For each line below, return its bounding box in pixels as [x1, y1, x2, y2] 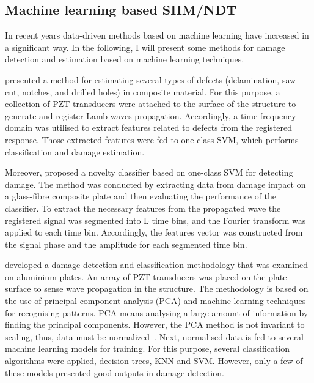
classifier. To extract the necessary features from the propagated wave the [5, 201, 281, 214]
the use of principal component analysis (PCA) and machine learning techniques [5, 294, 306, 307]
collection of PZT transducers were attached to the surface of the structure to [5, 97, 296, 110]
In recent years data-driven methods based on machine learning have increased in [5, 29, 309, 42]
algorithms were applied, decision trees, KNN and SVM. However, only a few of [5, 354, 303, 367]
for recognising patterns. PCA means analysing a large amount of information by [5, 306, 309, 319]
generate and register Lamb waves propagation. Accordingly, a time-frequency [5, 109, 296, 122]
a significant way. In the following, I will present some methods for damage [5, 40, 285, 53]
